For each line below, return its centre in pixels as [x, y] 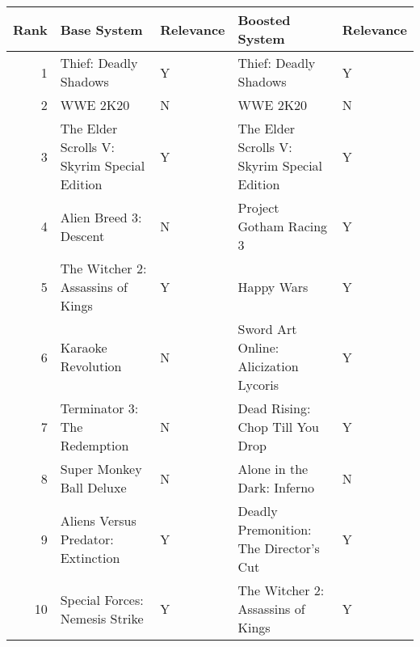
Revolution [91, 366]
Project [258, 207]
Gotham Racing [283, 226]
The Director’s [279, 548]
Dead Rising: [274, 408]
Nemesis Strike [102, 618]
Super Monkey [101, 469]
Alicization [268, 366]
